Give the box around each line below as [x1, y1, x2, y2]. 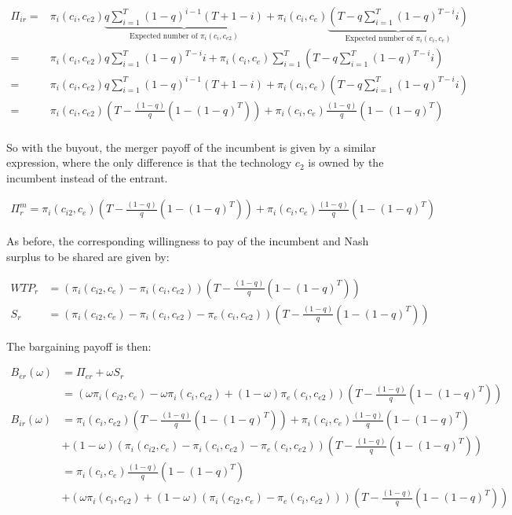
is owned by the [308, 154, 384, 171]
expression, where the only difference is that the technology [6, 154, 292, 171]
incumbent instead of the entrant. [6, 169, 168, 186]
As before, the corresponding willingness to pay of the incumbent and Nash [6, 233, 369, 249]
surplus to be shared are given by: [6, 248, 170, 264]
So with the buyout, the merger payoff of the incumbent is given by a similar [6, 138, 376, 155]
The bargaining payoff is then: [6, 337, 152, 354]
